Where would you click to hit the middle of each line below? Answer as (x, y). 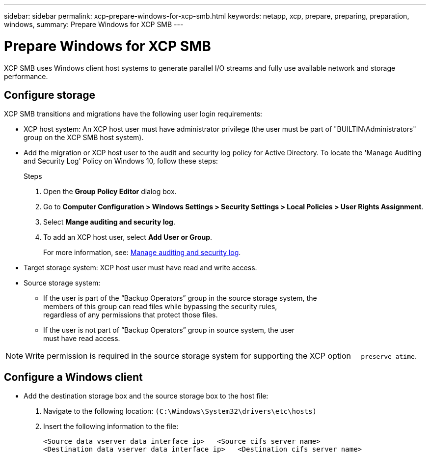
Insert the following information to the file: (111, 427)
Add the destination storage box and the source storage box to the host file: (146, 396)
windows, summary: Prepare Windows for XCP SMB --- (94, 24)
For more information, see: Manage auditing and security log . (142, 253)
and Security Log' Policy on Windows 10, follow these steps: (121, 161)
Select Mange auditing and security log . (109, 222)
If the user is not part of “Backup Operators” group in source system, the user (169, 330)
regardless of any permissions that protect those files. (131, 315)
